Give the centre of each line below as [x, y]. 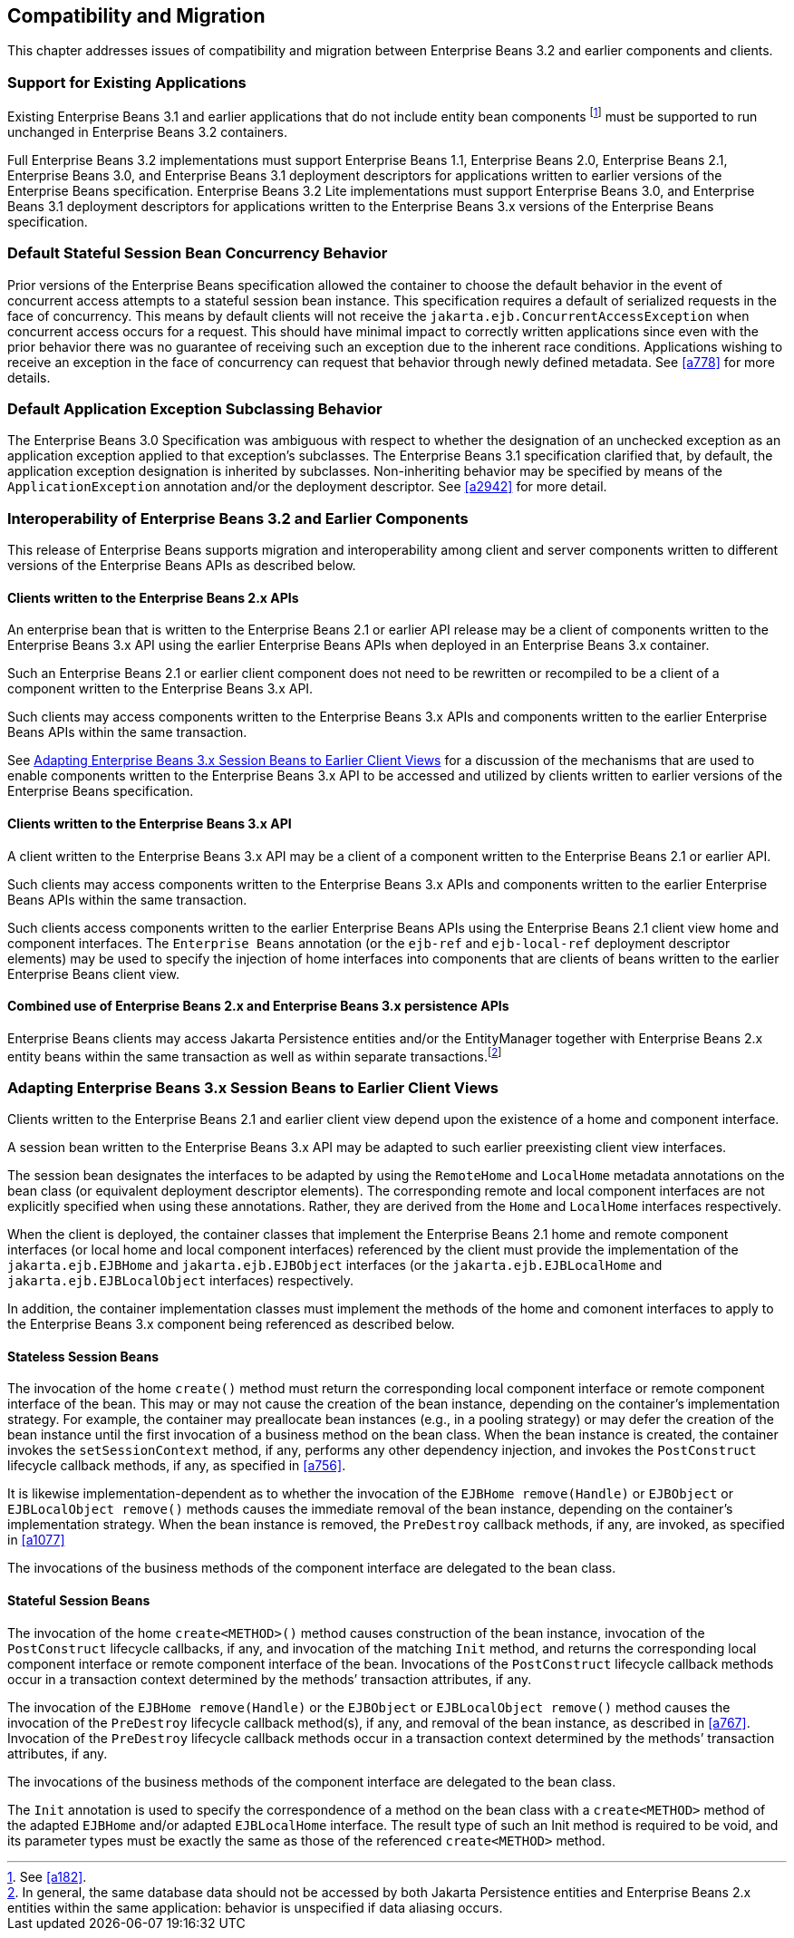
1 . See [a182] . [47, 1876]
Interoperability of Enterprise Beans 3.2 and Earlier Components [238, 518]
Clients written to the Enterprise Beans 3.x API [150, 823]
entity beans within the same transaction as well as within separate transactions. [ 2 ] [255, 1055]
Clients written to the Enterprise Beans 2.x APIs [153, 597]
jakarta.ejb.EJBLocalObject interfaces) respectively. [181, 1281]
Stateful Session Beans [79, 1600]
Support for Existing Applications [127, 82]
